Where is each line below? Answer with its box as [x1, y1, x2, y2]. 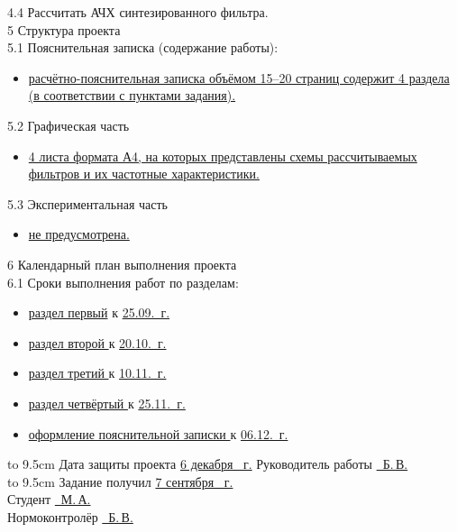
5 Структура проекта [7, 20, 121, 39]
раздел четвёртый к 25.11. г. [28, 393, 186, 412]
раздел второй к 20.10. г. [28, 333, 167, 352]
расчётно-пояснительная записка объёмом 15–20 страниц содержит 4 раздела [28, 68, 450, 87]
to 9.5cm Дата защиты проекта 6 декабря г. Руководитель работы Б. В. [7, 454, 408, 473]
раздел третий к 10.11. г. [28, 363, 167, 382]
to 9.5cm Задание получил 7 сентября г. [7, 472, 233, 491]
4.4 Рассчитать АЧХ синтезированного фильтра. [7, 3, 269, 21]
